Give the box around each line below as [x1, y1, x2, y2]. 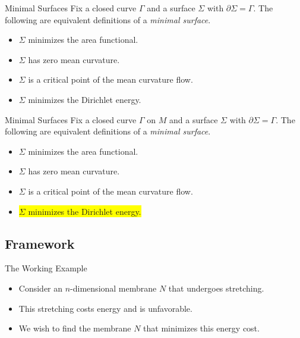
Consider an [18, 281, 63, 294]
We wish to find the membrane [18, 322, 131, 334]
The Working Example [5, 262, 87, 274]
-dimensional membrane [70, 281, 157, 294]
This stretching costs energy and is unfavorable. [18, 302, 192, 314]
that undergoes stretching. [168, 281, 264, 294]
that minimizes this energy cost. [143, 322, 260, 334]
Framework [5, 234, 75, 252]
